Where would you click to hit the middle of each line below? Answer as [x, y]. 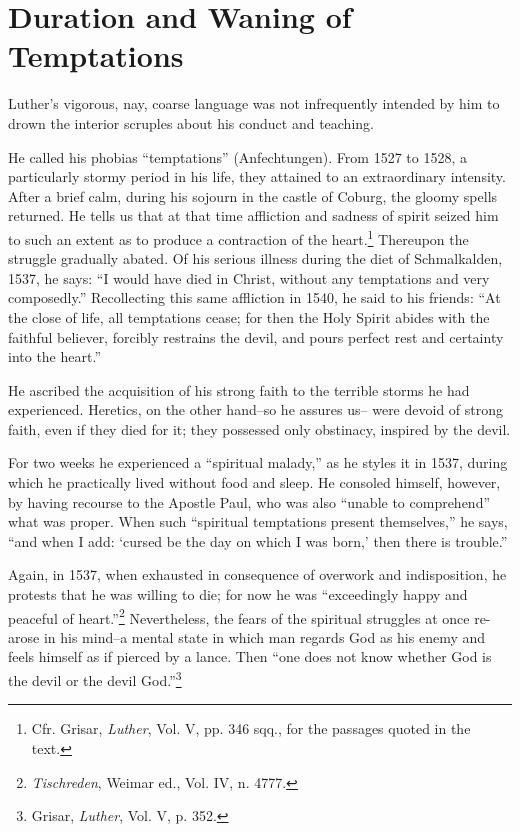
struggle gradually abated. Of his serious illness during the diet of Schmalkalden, [255, 258]
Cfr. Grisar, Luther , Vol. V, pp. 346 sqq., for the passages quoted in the [251, 728]
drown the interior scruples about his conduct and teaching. [191, 122]
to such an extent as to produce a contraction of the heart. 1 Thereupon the [238, 237]
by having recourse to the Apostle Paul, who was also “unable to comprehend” [249, 501]
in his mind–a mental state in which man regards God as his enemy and [264, 636]
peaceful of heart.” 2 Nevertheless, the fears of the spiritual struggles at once [239, 616]
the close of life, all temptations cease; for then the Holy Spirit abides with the [249, 316]
